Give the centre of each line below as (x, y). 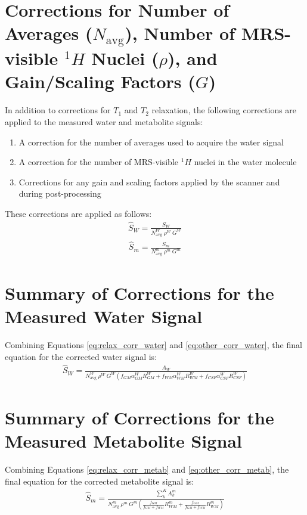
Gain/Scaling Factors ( (100, 81)
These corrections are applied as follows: (78, 213)
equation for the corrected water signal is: (81, 356)
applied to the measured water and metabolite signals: (104, 122)
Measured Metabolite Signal (123, 441)
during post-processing (60, 193)
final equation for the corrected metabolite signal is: (100, 481)
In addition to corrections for (58, 110)
